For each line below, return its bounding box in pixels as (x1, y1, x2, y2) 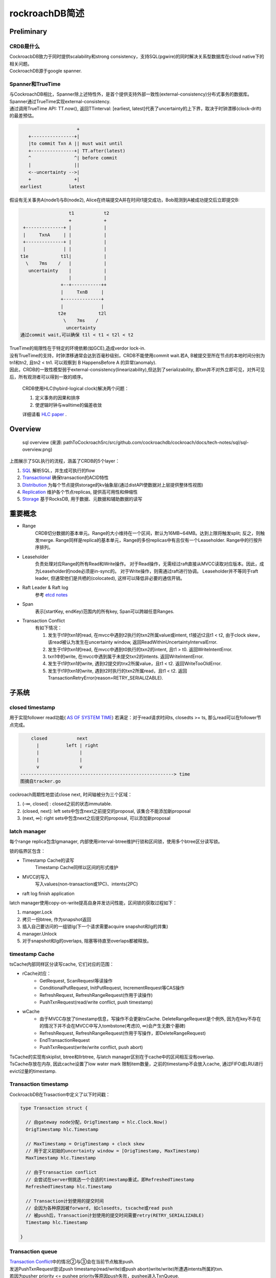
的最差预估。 (9, 112, 37, 119)
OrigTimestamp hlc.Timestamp (26, 1126, 99, 1132)
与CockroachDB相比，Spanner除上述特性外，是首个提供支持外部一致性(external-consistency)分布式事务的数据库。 (9, 91, 252, 97)
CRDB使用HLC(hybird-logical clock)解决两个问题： (22, 385, 129, 392)
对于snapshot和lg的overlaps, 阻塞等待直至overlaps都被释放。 (22, 938, 152, 944)
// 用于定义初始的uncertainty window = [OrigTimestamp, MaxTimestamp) (26, 1148, 200, 1154)
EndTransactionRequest (39, 1037, 90, 1043)
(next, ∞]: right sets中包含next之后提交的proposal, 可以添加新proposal (22, 815, 171, 821)
